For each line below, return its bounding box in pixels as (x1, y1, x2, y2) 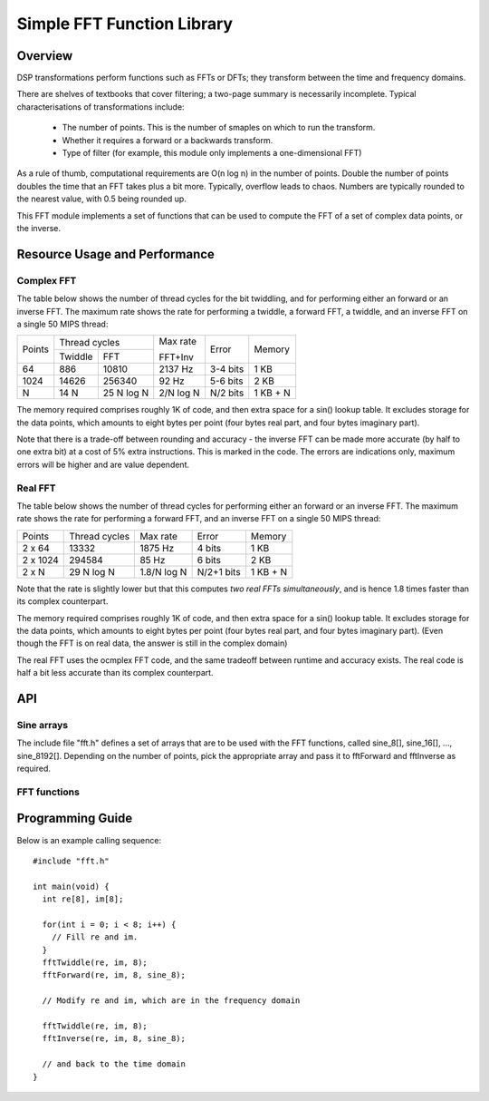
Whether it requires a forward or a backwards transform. (62, 134, 273, 145)
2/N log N (158, 386, 200, 399)
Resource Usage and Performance (16, 246, 215, 262)
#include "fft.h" (33, 855, 110, 866)
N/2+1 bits (197, 565, 241, 578)
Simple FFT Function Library (16, 14, 234, 34)
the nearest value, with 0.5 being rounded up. (16, 193, 187, 204)
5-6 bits (209, 375, 244, 387)
